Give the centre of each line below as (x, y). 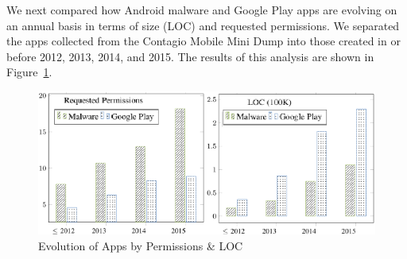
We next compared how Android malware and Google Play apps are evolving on (202, 10)
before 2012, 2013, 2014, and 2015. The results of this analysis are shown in (190, 56)
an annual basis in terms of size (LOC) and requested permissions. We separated (203, 25)
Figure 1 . (29, 72)
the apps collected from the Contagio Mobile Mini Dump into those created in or (203, 41)
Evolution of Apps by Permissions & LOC (141, 245)
